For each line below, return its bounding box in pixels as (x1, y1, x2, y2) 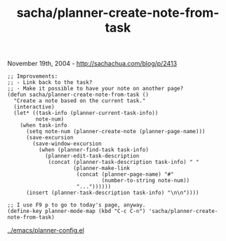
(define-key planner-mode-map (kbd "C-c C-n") (7, 208, 146, 215)
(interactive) (13, 104, 55, 111)
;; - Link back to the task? (7, 79, 93, 86)
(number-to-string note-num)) (101, 177, 190, 184)
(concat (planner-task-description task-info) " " (48, 159, 199, 166)
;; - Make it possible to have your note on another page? (7, 85, 184, 92)
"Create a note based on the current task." (13, 97, 146, 104)
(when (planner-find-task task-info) (38, 146, 149, 153)
